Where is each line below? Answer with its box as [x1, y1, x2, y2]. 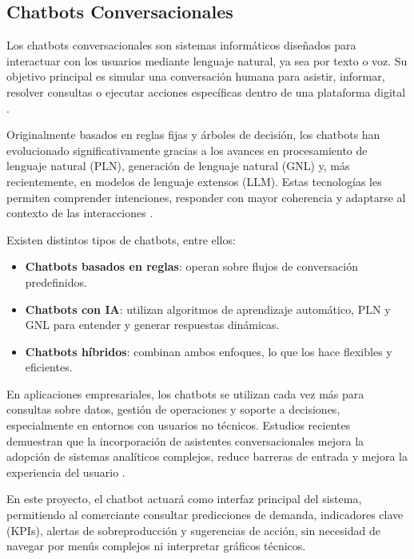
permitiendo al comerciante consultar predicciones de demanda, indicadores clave [6, 506, 404, 523]
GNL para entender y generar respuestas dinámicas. [25, 316, 280, 333]
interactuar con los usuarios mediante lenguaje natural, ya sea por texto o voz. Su [6, 52, 408, 69]
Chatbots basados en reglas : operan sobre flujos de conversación [25, 258, 358, 275]
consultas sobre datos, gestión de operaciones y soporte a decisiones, [6, 401, 340, 418]
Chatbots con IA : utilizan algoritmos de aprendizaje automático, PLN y [25, 300, 391, 317]
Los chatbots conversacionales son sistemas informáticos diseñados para [6, 37, 356, 54]
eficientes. [25, 359, 73, 375]
